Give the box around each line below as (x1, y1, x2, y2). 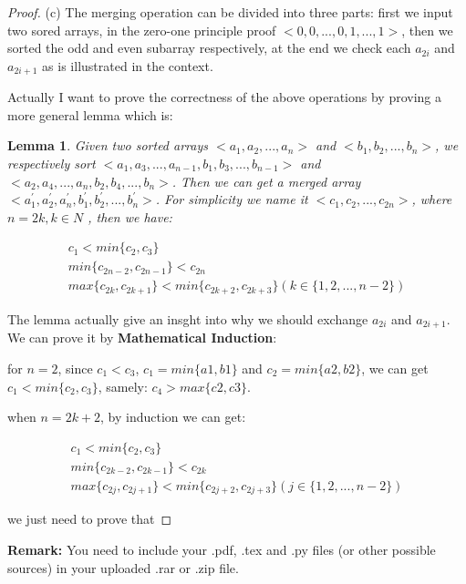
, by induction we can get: (100, 407, 246, 426)
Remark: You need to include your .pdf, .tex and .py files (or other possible (7, 539, 436, 558)
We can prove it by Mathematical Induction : (7, 328, 277, 347)
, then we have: (88, 207, 172, 226)
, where (411, 190, 452, 209)
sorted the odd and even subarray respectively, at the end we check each (7, 38, 411, 57)
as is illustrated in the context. (42, 56, 213, 75)
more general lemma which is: (7, 105, 173, 124)
